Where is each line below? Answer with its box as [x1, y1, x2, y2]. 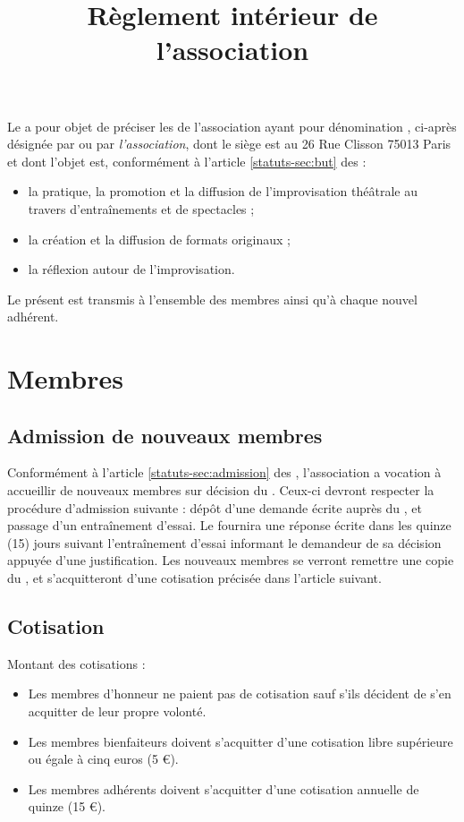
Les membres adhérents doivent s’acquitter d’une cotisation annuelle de [28, 779, 419, 798]
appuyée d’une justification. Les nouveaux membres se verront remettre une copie [7, 551, 454, 569]
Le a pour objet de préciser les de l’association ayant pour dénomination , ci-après [7, 116, 457, 135]
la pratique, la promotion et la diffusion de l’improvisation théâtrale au [28, 182, 418, 201]
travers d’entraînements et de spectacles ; [28, 199, 255, 218]
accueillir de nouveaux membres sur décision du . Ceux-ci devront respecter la [7, 481, 434, 500]
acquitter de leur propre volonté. [28, 702, 207, 721]
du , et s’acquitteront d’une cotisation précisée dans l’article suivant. [7, 569, 382, 587]
